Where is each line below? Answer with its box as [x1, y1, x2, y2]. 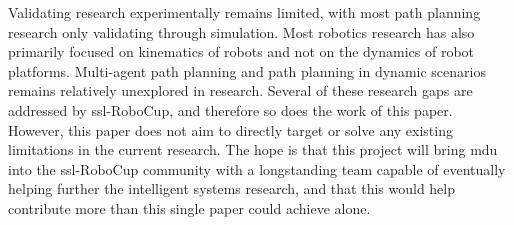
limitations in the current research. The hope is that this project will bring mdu [8, 139, 498, 160]
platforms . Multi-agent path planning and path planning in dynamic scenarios [8, 60, 486, 81]
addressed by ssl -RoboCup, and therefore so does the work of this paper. [8, 99, 453, 120]
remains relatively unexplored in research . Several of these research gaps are [8, 80, 473, 101]
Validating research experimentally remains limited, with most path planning [8, 2, 481, 22]
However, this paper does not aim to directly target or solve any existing [8, 119, 453, 140]
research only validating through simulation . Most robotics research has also [8, 21, 475, 42]
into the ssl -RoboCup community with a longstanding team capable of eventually [8, 158, 506, 179]
